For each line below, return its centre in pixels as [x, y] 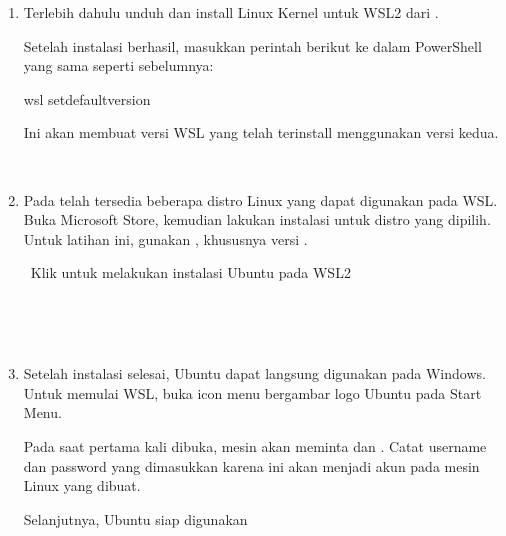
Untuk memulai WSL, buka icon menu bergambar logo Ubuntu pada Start [252, 392]
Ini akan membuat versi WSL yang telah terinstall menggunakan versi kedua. [261, 132]
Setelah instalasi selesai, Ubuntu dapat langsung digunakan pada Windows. [254, 373]
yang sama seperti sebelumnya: [118, 65]
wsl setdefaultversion [87, 98]
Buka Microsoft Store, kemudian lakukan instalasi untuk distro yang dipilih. [257, 219]
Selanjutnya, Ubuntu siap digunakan [135, 518]
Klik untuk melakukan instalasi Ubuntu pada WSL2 [190, 272]
